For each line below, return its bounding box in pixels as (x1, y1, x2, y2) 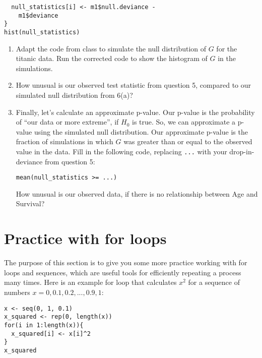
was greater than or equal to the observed (123, 136, 252, 147)
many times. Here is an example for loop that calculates (4, 277, 177, 287)
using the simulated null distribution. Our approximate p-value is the (34, 126, 248, 137)
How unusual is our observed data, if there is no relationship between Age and (16, 188, 258, 199)
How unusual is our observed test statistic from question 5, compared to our (16, 80, 251, 90)
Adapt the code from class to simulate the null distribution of (16, 43, 207, 53)
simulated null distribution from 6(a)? (16, 90, 133, 100)
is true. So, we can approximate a (132, 116, 236, 127)
